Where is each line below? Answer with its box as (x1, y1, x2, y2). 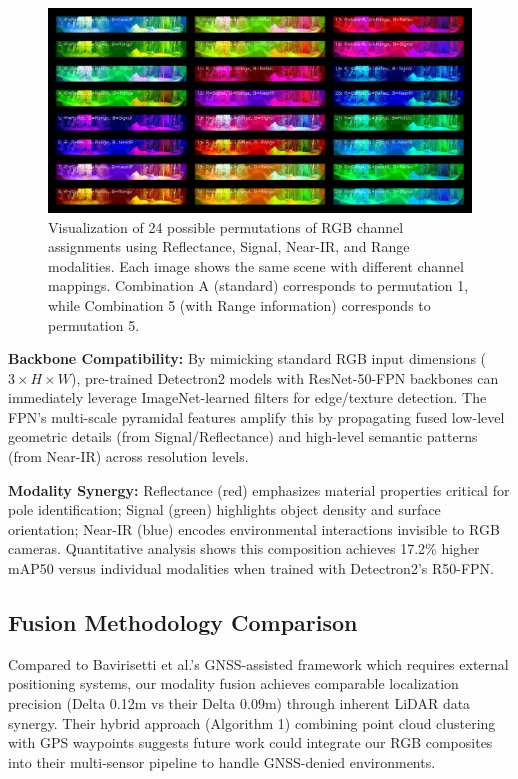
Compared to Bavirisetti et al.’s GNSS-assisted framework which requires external (8, 653, 509, 674)
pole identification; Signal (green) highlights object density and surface (8, 499, 441, 520)
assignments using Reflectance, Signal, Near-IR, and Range (48, 236, 410, 257)
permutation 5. (48, 314, 140, 335)
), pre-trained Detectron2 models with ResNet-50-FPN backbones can (70, 367, 499, 388)
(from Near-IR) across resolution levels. (8, 446, 249, 467)
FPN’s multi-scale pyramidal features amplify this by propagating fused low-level (8, 406, 505, 427)
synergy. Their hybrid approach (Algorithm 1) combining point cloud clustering (8, 712, 496, 733)
